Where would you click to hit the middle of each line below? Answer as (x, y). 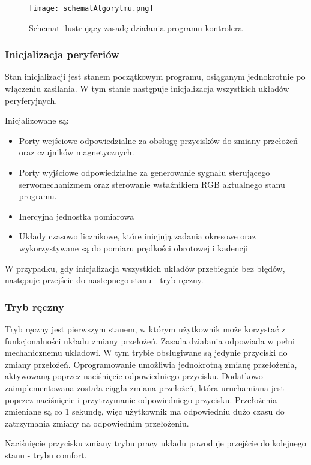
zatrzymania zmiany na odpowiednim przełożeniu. (97, 423)
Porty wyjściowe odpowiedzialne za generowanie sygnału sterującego (144, 172)
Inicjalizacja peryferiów (62, 54)
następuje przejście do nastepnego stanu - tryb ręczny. (104, 280)
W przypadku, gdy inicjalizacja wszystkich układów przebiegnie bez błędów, (145, 268)
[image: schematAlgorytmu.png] (91, 8)
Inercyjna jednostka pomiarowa (77, 216)
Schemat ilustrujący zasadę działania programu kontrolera (136, 27)
